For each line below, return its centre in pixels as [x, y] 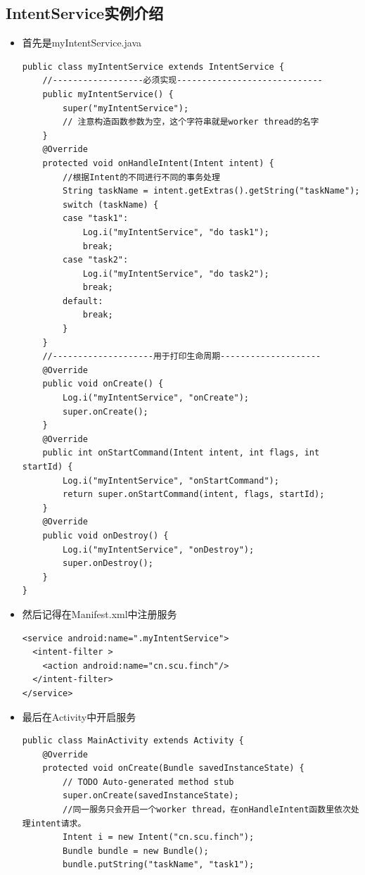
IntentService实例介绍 [85, 13]
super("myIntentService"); [126, 108]
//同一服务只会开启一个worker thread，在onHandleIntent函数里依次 [207, 810]
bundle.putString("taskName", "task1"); [159, 865]
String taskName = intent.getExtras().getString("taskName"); [211, 191]
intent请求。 [58, 823]
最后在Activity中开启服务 [79, 716]
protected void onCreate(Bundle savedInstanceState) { [173, 768]
